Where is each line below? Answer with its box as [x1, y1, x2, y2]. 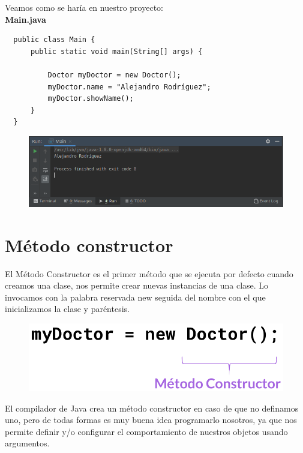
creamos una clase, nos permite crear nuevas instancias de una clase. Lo [5, 279, 269, 292]
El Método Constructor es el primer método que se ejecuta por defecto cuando [5, 267, 293, 280]
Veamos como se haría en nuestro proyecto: [5, 1, 163, 13]
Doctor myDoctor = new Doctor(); [47, 70, 181, 79]
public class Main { [13, 35, 95, 44]
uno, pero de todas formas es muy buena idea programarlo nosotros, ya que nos [5, 413, 297, 426]
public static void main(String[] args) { [30, 47, 203, 56]
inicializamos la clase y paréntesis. [5, 302, 130, 315]
